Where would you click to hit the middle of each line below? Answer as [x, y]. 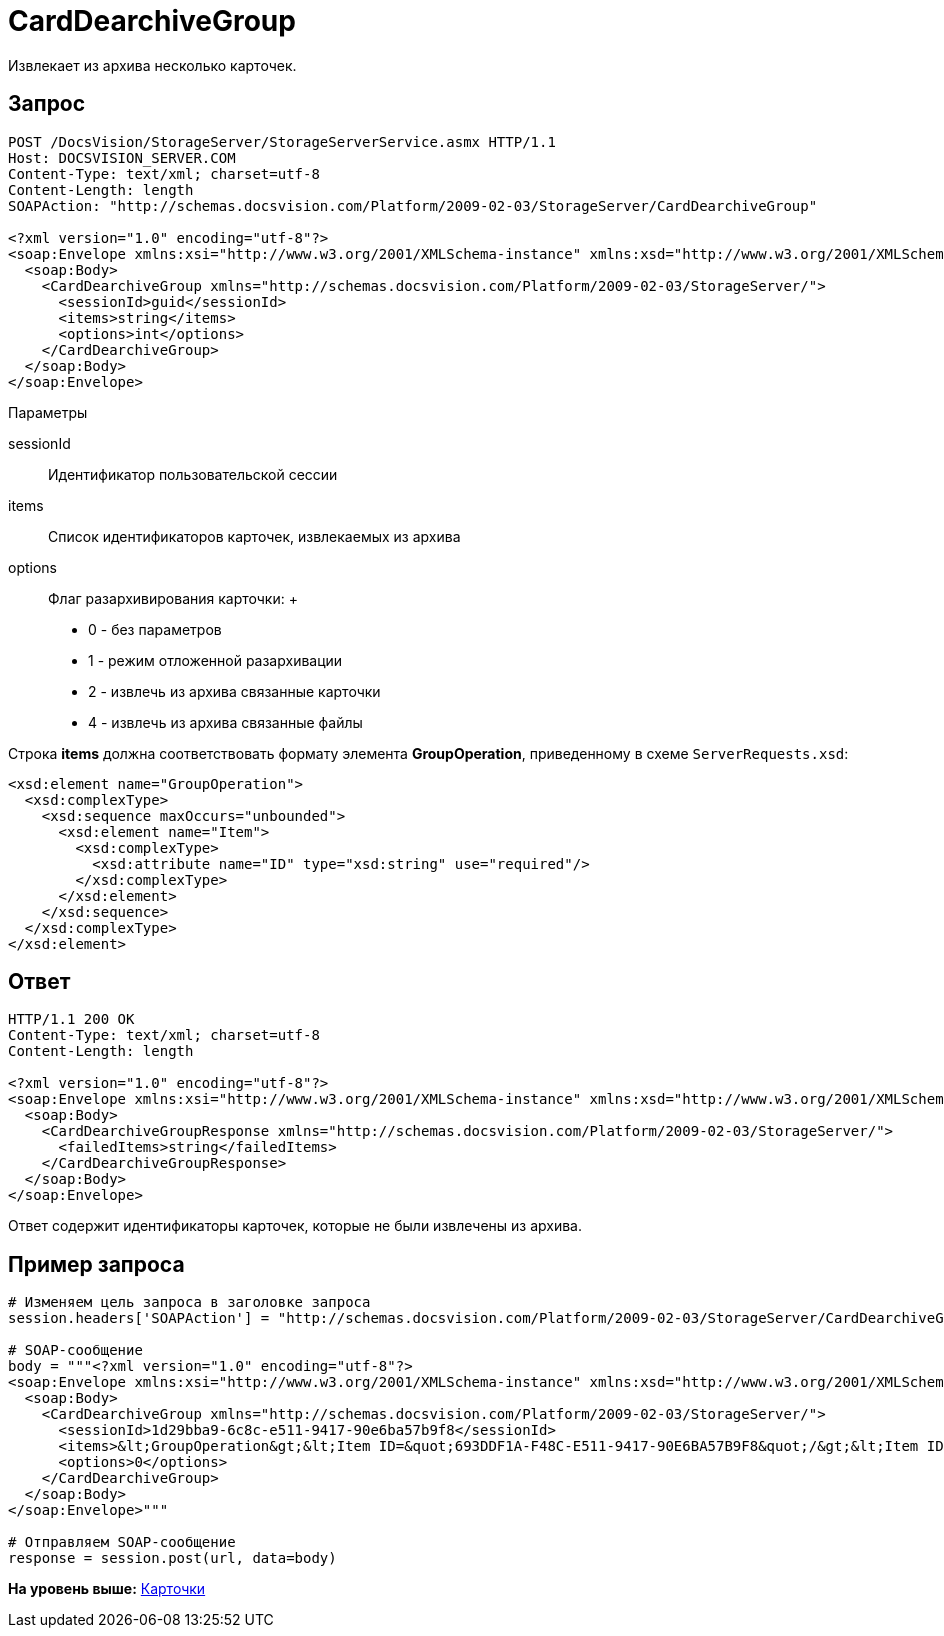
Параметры [48, 412]
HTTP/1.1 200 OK [71, 1019]
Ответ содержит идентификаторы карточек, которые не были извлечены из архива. [295, 1226]
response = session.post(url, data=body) [172, 1558]
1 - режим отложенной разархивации [215, 660]
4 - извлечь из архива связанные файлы [225, 722]
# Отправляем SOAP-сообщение [122, 1542]
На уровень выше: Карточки [107, 1589]
